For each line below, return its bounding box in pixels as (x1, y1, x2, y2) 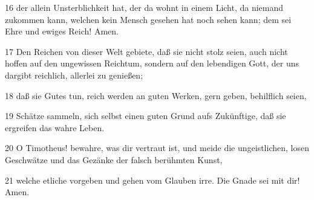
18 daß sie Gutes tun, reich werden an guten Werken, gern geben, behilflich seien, (5, 89, 307, 102)
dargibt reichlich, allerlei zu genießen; (5, 68, 143, 81)
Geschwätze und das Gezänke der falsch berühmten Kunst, (5, 153, 223, 166)
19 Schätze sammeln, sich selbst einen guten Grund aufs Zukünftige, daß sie (5, 109, 286, 122)
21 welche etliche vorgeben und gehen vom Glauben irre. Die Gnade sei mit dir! (5, 173, 300, 186)
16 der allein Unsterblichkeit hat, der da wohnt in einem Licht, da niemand (5, 1, 284, 13)
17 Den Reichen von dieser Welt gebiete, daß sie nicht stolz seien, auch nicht (5, 45, 288, 57)
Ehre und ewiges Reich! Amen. (5, 25, 119, 37)
